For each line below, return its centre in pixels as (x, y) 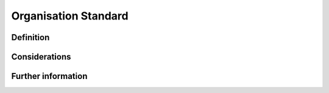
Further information (49, 76)
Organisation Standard (70, 16)
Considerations (41, 57)
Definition (30, 37)
